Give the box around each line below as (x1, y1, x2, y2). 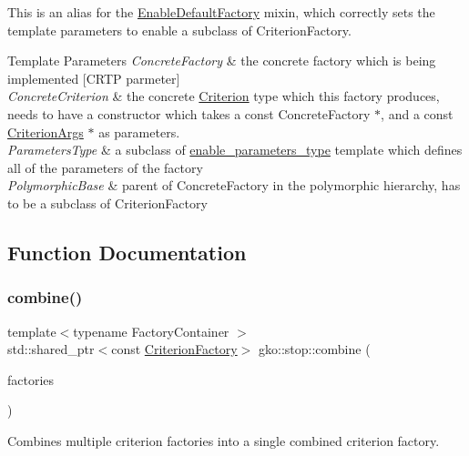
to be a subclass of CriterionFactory (7, 193, 208, 212)
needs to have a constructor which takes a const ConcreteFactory (7, 104, 371, 123)
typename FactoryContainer (73, 321, 229, 340)
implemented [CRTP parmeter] (7, 68, 180, 87)
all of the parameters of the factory (7, 157, 203, 177)
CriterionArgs (7, 122, 84, 141)
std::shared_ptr (7, 339, 95, 359)
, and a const (381, 104, 454, 123)
